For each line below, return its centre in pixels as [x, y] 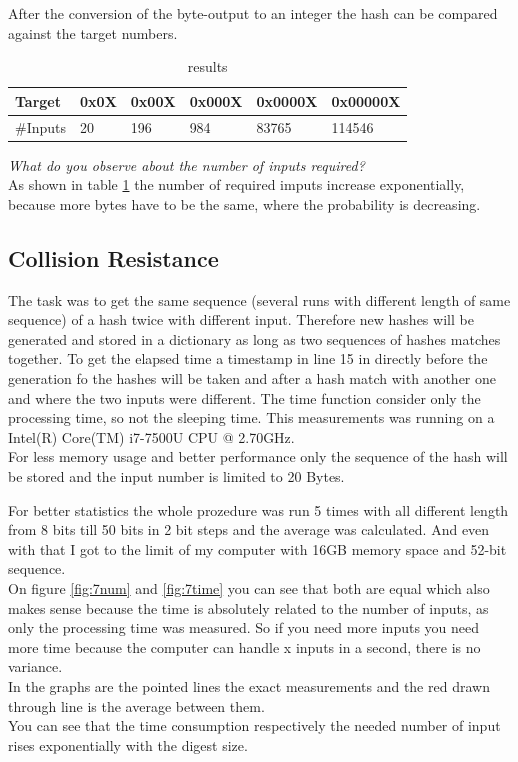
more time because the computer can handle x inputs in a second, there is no [244, 646]
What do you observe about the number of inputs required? [186, 164]
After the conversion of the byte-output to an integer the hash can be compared [253, 13]
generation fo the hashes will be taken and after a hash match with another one [252, 378]
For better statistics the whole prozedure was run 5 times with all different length [258, 509]
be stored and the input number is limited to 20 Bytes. [176, 476]
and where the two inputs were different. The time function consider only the [244, 397]
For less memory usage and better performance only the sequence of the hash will [258, 456]
